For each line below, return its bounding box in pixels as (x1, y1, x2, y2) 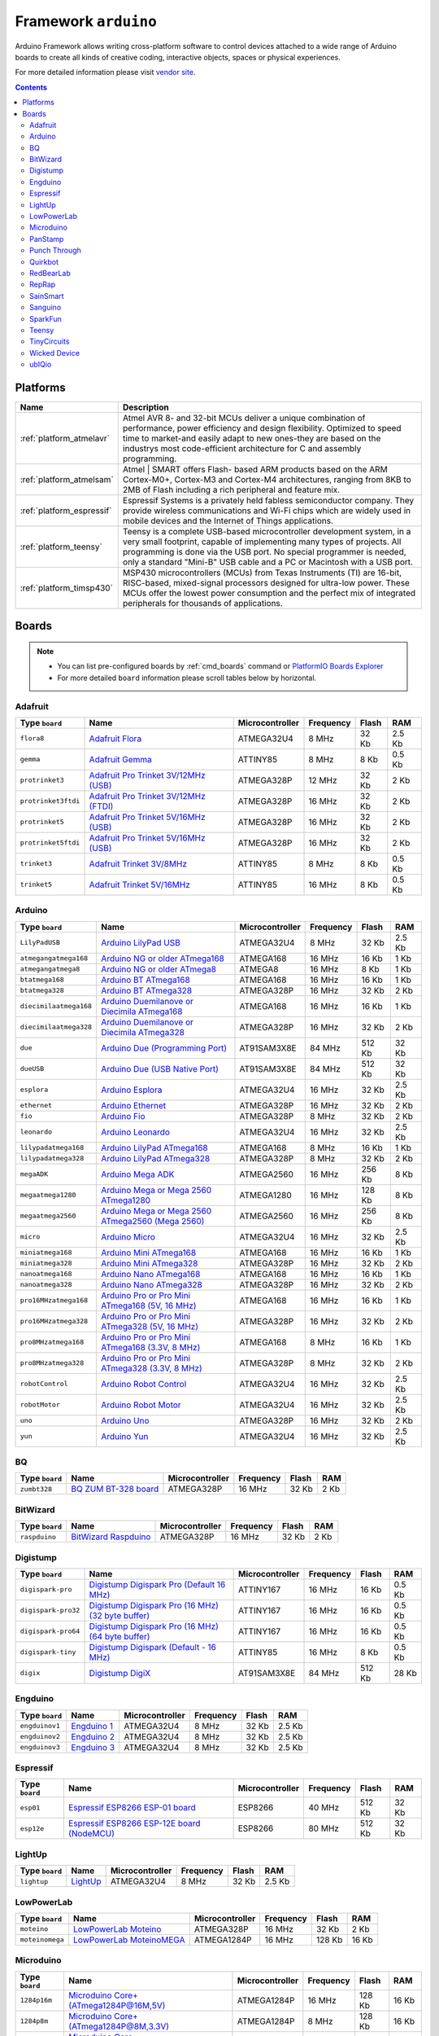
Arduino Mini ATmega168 (101, 1247, 197, 1258)
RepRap (29, 279, 56, 289)
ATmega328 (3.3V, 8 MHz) (101, 1362, 202, 1374)
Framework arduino (15, 12, 158, 30)
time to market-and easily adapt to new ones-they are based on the (122, 432, 381, 444)
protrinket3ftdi (20, 796, 80, 805)
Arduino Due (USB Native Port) (101, 1063, 219, 1074)
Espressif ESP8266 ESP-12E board (67, 1818, 201, 1829)
